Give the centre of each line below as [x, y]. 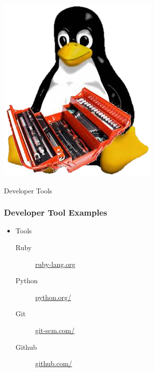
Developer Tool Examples [56, 212]
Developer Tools [28, 190]
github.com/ [53, 363]
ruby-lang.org [55, 264]
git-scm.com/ [55, 330]
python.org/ [53, 297]
